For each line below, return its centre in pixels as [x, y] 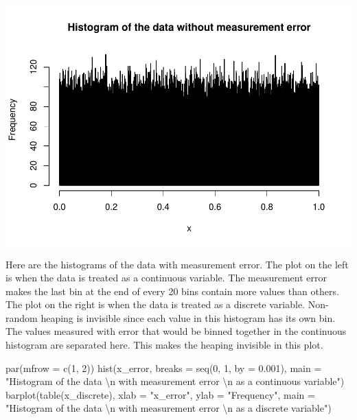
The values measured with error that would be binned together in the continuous [176, 331]
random [22, 317]
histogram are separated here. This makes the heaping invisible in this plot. [164, 345]
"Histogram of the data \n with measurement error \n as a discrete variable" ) [169, 408]
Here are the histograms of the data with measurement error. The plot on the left [177, 264]
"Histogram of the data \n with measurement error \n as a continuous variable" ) [175, 381]
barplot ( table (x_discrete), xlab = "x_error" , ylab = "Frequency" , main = [160, 394]
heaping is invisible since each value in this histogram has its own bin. [188, 317]
